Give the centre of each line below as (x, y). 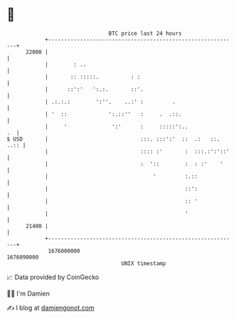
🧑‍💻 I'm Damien (28, 293)
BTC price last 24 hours (145, 33)
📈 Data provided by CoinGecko (53, 277)
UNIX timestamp (144, 263)
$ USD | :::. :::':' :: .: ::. (113, 139)
